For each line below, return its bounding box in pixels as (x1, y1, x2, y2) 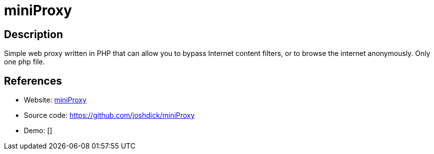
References (4, 74, 62, 87)
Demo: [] (24, 126, 53, 135)
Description (4, 28, 63, 41)
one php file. (4, 57, 45, 66)
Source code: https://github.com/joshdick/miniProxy (24, 111, 195, 120)
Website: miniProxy (24, 96, 87, 104)
